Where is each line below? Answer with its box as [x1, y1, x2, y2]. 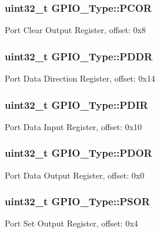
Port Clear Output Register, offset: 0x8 [5, 24, 146, 36]
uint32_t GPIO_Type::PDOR [5, 145, 152, 160]
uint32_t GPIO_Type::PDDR [5, 48, 153, 63]
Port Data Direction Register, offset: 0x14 [5, 72, 155, 85]
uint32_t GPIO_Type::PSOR [5, 194, 150, 209]
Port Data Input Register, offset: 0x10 [5, 120, 142, 132]
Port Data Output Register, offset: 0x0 [5, 169, 145, 181]
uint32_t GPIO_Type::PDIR [5, 97, 148, 112]
